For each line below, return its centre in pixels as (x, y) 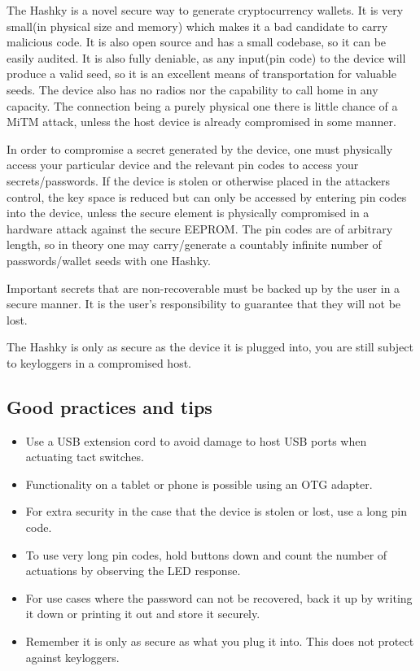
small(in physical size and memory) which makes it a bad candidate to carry (197, 26)
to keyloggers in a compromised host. (99, 362)
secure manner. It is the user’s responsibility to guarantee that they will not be (204, 304)
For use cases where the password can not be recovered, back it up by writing (219, 597)
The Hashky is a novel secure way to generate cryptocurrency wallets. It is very (205, 10)
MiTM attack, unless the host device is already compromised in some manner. (201, 122)
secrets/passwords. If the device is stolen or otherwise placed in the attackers (198, 180)
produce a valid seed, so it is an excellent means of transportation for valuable (201, 74)
